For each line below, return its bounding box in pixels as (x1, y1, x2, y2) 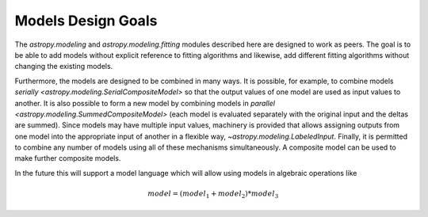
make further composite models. (14, 154, 121, 163)
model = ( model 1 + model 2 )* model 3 (147, 189, 279, 200)
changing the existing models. (14, 62, 113, 71)
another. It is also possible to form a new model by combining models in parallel (14, 98, 275, 108)
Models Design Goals (14, 12, 158, 29)
